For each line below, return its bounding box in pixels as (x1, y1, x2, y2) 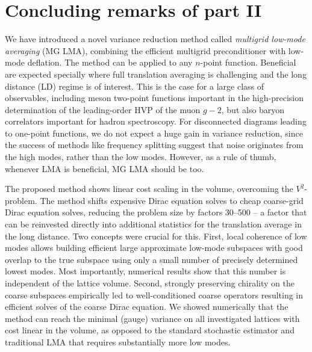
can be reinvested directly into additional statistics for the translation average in (5, 218, 302, 230)
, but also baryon (221, 103, 285, 116)
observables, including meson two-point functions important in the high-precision (5, 91, 304, 104)
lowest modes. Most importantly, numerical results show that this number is (5, 265, 286, 277)
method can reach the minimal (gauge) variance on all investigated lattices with (5, 312, 300, 324)
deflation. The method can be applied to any (27, 56, 193, 69)
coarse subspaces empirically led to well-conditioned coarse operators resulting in (5, 288, 304, 301)
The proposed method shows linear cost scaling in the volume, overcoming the (5, 182, 293, 195)
